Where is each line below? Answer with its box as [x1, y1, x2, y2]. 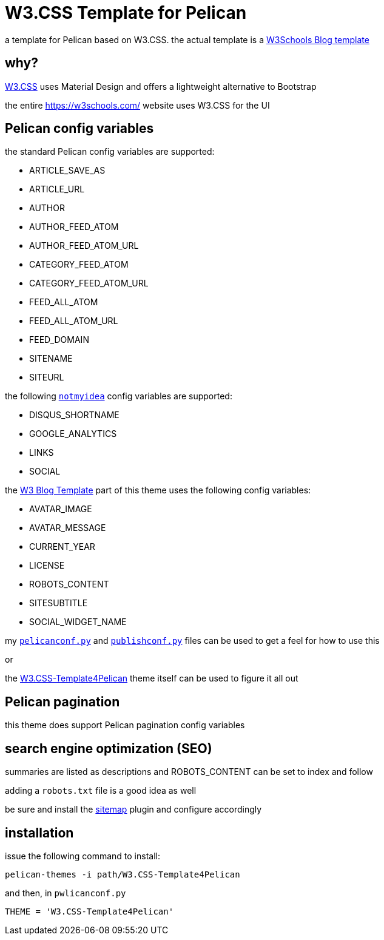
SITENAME [29, 353, 73, 364]
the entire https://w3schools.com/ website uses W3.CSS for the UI [5, 100, 270, 110]
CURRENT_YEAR [29, 541, 95, 552]
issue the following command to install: [5, 850, 160, 861]
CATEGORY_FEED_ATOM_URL [29, 278, 149, 289]
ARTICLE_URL [29, 184, 85, 195]
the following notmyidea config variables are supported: [5, 391, 232, 402]
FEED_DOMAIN [29, 334, 89, 345]
